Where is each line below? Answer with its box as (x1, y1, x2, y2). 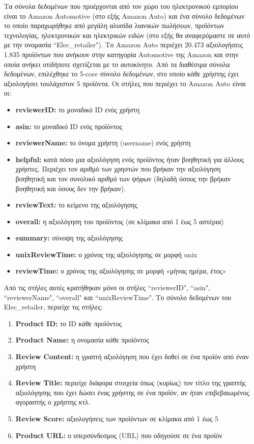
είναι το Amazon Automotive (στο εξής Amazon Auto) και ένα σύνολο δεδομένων (4, 10, 245, 21)
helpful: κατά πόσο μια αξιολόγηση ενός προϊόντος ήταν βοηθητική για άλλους (15, 154, 244, 164)
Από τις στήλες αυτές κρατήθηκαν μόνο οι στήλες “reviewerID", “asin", (4, 282, 210, 293)
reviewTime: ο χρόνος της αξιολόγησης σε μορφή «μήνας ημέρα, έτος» (15, 266, 226, 276)
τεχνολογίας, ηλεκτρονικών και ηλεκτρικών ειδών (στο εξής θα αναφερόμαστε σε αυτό (4, 30, 250, 40)
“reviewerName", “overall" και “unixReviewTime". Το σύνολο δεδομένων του (4, 292, 231, 302)
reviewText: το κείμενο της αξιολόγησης (15, 200, 138, 210)
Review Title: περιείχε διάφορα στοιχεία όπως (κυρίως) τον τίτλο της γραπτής (15, 377, 246, 388)
